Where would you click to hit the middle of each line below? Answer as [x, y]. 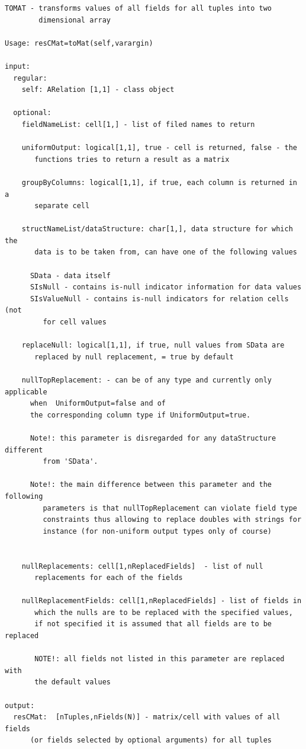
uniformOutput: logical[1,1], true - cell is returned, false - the [159, 148]
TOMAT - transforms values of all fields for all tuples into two [138, 8]
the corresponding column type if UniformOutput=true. [140, 415]
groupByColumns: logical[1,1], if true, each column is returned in [159, 182]
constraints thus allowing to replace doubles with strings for [172, 520]
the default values [73, 682]
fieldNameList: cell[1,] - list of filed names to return [138, 124]
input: [17, 66]
